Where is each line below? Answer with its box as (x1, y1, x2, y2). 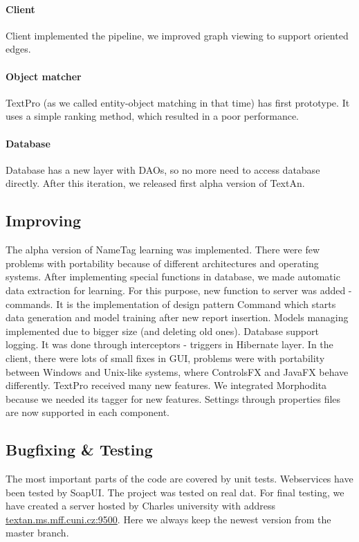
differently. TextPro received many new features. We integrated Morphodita (6, 378, 327, 392)
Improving (6, 210, 81, 231)
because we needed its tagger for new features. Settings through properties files (6, 391, 341, 406)
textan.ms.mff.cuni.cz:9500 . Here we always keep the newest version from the (6, 512, 331, 526)
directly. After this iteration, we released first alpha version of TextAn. (6, 176, 305, 190)
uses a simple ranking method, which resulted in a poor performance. (6, 109, 300, 123)
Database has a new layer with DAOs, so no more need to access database (6, 162, 320, 177)
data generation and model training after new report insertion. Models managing (6, 310, 349, 325)
